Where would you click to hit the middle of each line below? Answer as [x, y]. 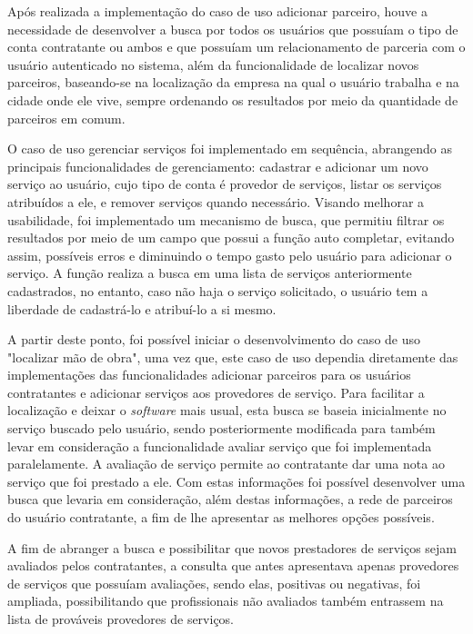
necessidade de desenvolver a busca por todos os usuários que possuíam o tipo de [233, 29]
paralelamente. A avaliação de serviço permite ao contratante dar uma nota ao [226, 464]
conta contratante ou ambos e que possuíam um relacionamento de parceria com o [236, 47]
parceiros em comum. [66, 118]
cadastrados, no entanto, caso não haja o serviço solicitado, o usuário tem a [218, 290]
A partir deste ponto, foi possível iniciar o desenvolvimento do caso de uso [214, 339]
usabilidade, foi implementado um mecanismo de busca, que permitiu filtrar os [226, 219]
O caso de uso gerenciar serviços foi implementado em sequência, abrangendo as [230, 149]
